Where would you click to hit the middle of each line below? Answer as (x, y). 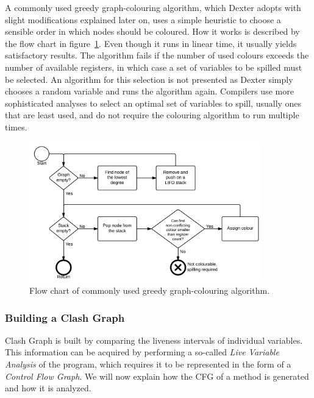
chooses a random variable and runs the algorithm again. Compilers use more (149, 91)
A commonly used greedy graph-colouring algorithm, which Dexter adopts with (153, 7)
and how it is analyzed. (48, 388)
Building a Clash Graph (65, 317)
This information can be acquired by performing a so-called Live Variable (142, 352)
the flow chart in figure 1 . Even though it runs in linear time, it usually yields (151, 43)
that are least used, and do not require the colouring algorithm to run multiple (152, 115)
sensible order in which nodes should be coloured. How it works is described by (152, 31)
